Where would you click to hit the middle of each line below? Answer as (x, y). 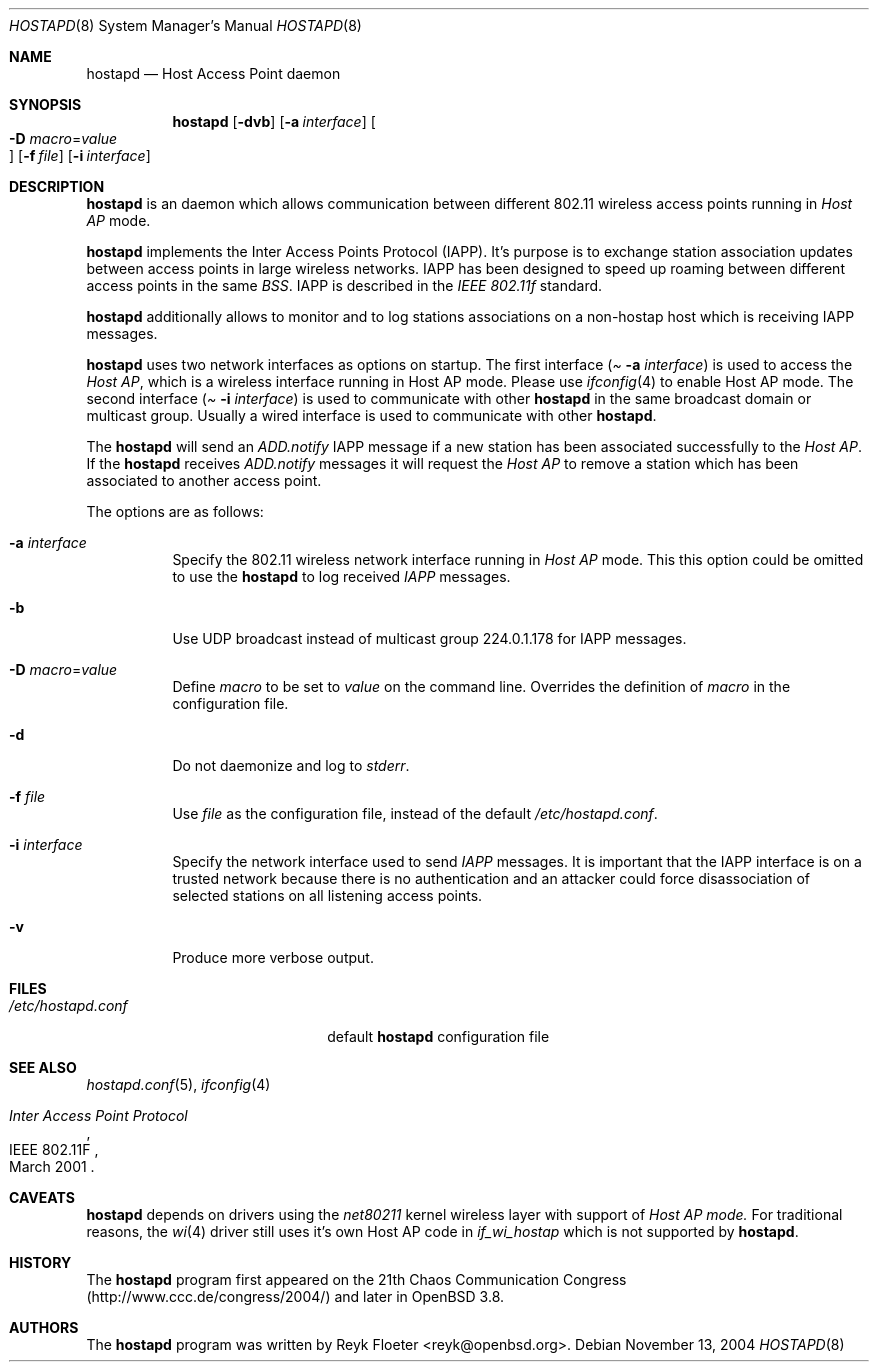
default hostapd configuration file (438, 1036)
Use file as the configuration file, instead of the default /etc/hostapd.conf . (415, 813)
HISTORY (40, 1262)
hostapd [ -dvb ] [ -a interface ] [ (274, 121)
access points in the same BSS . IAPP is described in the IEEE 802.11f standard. (344, 285)
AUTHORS (44, 1327)
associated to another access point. (204, 480)
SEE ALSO (43, 1067)
